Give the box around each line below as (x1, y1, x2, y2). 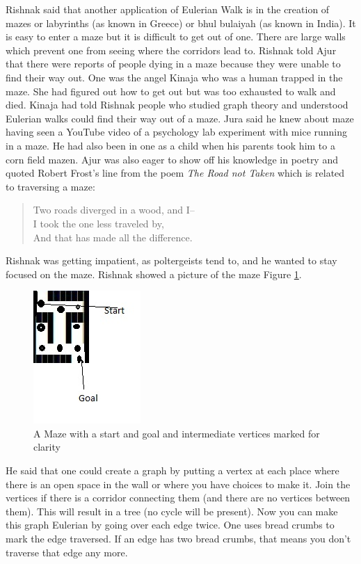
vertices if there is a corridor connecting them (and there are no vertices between (6, 490, 351, 505)
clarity (33, 440, 61, 454)
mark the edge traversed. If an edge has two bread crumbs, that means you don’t (6, 531, 351, 546)
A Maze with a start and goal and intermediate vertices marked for (33, 426, 320, 440)
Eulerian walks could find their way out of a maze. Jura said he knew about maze (6, 111, 354, 125)
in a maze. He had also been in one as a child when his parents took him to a (6, 138, 335, 152)
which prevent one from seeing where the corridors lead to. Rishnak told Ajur (6, 42, 337, 57)
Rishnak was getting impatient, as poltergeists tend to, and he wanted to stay (6, 253, 337, 268)
